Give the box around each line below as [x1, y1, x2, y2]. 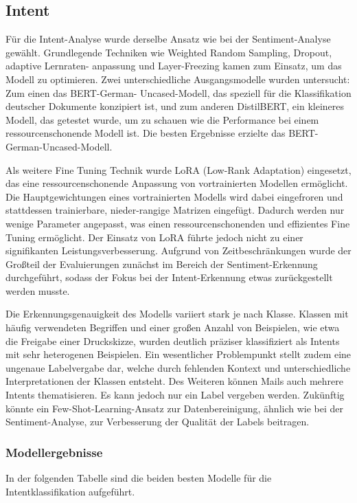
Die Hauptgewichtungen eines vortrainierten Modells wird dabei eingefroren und [5, 189, 343, 203]
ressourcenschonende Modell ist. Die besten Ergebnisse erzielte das [5, 126, 286, 140]
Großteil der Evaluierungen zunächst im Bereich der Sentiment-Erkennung [5, 256, 318, 271]
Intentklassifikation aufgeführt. [5, 484, 135, 498]
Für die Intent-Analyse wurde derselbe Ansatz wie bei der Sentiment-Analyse [5, 32, 331, 46]
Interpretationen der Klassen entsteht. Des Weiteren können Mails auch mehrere [5, 374, 343, 388]
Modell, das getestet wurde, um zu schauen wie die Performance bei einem [5, 112, 319, 126]
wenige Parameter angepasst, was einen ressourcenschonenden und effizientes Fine [5, 216, 350, 230]
